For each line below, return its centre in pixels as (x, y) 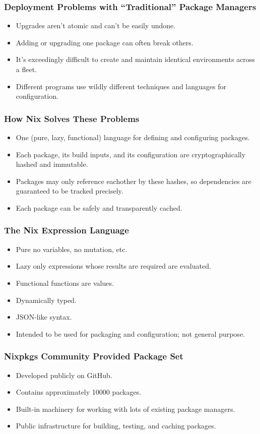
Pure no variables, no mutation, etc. (72, 249)
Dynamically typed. (46, 300)
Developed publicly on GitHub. (64, 375)
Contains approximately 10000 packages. (79, 392)
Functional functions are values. (65, 283)
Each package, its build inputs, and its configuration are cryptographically (131, 154)
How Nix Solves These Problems (72, 118)
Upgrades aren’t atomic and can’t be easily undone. (96, 25)
